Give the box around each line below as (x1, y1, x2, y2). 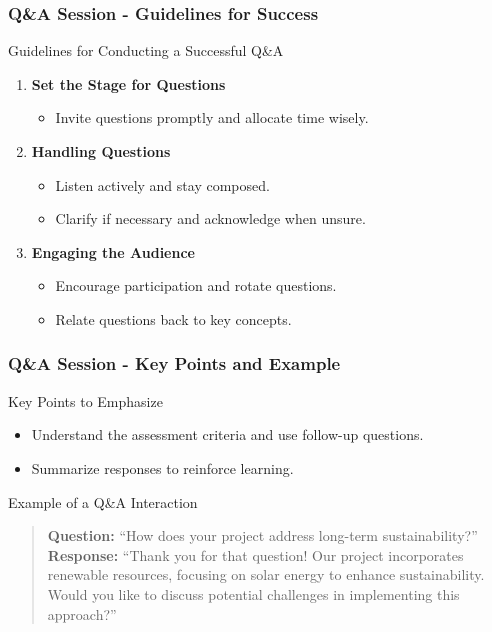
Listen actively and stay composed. (55, 174, 270, 195)
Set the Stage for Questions (31, 73, 226, 94)
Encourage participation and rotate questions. (55, 275, 337, 296)
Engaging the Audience (31, 241, 195, 262)
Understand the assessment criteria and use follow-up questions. (31, 424, 424, 445)
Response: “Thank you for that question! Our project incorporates (47, 544, 464, 565)
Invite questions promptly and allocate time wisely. (55, 107, 369, 128)
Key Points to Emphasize (8, 390, 163, 411)
